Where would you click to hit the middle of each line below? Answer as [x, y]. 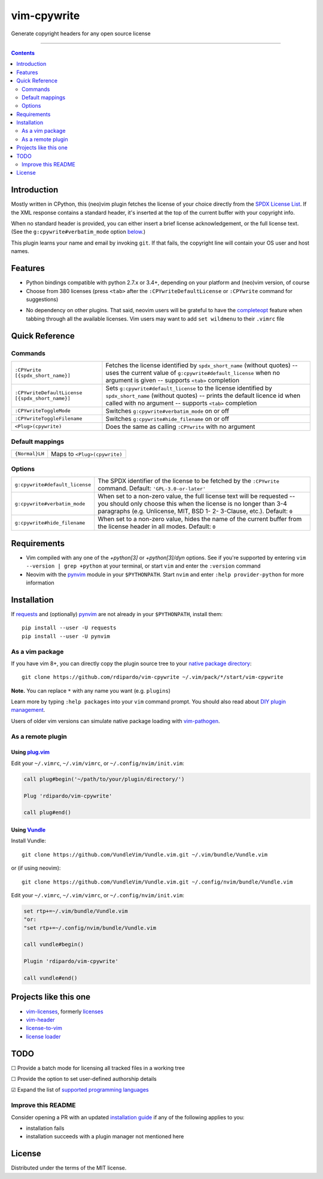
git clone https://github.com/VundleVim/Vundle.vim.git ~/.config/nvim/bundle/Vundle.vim [157, 882]
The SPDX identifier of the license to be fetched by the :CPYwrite [188, 481]
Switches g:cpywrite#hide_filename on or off [167, 419]
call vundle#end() [51, 978]
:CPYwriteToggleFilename [48, 419]
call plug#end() [48, 813]
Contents [23, 53]
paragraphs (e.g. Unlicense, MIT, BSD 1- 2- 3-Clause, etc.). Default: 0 [195, 511]
